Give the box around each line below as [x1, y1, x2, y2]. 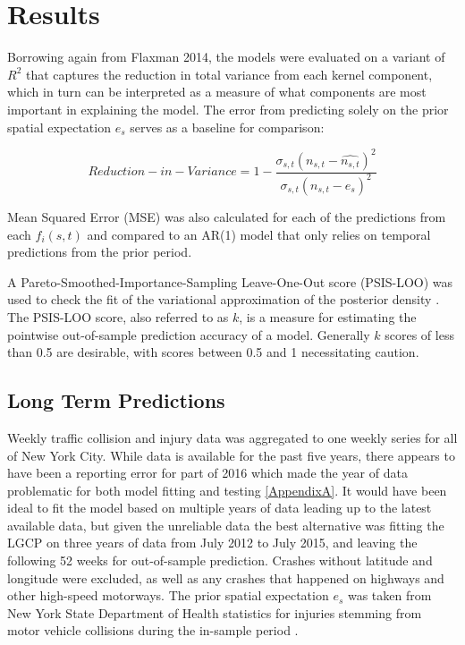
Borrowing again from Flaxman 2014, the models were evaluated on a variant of [7, 47, 445, 66]
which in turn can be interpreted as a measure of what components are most [7, 82, 427, 101]
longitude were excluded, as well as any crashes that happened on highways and [7, 568, 444, 587]
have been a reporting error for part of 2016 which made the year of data [7, 463, 408, 482]
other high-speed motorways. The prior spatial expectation [7, 586, 329, 605]
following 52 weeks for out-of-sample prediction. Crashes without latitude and [7, 551, 433, 570]
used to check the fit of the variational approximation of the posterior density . [7, 290, 440, 309]
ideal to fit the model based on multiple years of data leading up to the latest [7, 498, 432, 517]
